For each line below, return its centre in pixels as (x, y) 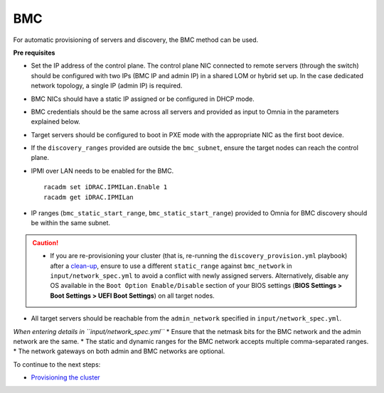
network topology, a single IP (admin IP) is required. (107, 86)
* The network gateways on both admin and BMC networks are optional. (119, 351)
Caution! (46, 242)
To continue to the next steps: (57, 364)
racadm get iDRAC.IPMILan (89, 197)
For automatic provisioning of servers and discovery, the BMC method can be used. (136, 40)
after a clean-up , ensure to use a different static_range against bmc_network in (171, 266)
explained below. (56, 122)
